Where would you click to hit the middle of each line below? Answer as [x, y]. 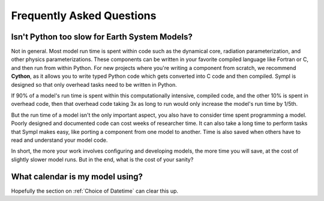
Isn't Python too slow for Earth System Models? [102, 37]
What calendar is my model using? [77, 176]
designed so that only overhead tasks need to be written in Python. [94, 84]
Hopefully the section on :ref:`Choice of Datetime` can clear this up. [95, 191]
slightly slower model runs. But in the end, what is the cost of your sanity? [102, 159]
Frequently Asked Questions [84, 16]
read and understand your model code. [59, 140]
